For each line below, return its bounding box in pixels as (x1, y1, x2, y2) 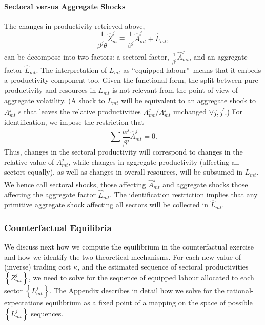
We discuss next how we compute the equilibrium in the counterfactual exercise (4, 241, 254, 252)
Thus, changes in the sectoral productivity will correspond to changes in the (4, 146, 243, 157)
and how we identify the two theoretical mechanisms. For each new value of (4, 251, 241, 262)
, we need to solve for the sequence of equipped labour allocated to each (28, 272, 254, 282)
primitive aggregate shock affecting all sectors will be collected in (4, 199, 209, 210)
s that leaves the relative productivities (18, 106, 141, 117)
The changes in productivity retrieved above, (4, 20, 145, 31)
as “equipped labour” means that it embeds (123, 64, 261, 75)
